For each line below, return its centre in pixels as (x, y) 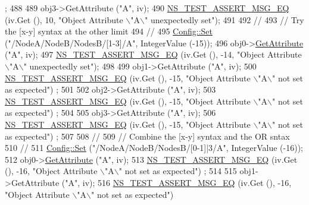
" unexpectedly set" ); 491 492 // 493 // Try (224, 19)
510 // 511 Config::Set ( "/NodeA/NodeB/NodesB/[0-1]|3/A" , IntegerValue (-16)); (154, 148)
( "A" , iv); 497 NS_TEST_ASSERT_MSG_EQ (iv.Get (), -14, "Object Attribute (153, 54)
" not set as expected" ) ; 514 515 (178, 171)
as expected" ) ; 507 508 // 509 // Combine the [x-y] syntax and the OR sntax (147, 136)
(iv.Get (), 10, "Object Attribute (64, 19)
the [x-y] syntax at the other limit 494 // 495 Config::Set (109, 31)
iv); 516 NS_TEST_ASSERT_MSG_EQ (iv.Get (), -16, (187, 182)
